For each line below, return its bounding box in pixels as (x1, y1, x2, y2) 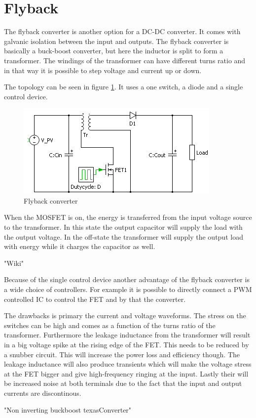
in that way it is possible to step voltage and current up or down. (4, 65, 202, 75)
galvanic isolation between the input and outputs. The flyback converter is (4, 36, 229, 46)
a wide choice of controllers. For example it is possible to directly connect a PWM (4, 284, 252, 294)
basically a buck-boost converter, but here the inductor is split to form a (4, 45, 223, 56)
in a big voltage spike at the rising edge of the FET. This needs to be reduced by (4, 339, 249, 349)
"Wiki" (4, 257, 24, 268)
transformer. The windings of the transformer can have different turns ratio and (4, 55, 246, 65)
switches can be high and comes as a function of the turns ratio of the (4, 320, 216, 330)
